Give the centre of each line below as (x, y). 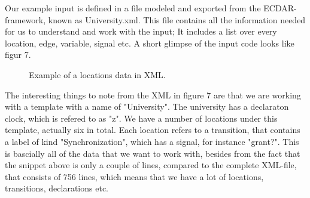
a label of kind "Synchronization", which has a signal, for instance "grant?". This (152, 141)
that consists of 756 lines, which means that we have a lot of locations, (134, 176)
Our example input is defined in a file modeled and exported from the (133, 8)
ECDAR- (280, 8)
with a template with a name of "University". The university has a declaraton (147, 106)
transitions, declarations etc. (57, 188)
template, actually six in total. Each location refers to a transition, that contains (153, 130)
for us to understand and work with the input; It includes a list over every (141, 31)
